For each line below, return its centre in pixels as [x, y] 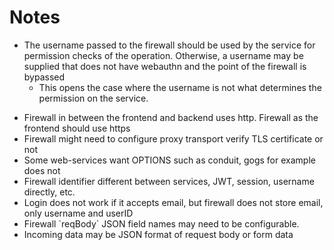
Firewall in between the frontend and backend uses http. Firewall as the [171, 117]
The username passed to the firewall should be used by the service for [169, 45]
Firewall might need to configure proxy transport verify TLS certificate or [173, 138]
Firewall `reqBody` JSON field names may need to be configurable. [161, 223]
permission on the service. [93, 98]
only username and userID [78, 213]
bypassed [44, 77]
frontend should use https [77, 128]
